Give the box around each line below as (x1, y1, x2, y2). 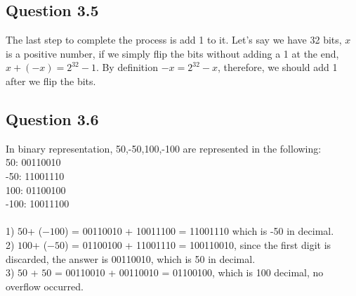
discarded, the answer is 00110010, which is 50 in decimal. (6, 251, 256, 266)
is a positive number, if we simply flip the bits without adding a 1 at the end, (6, 46, 339, 60)
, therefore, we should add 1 (217, 60, 338, 75)
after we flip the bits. (6, 73, 96, 88)
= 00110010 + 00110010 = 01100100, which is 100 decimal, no (54, 265, 324, 280)
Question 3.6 (6, 108, 99, 129)
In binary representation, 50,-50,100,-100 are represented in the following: (6, 141, 322, 155)
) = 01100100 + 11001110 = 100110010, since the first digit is (65, 237, 331, 252)
